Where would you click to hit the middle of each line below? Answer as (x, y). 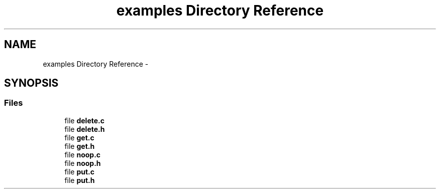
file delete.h (85, 129)
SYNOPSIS (31, 83)
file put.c (80, 171)
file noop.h (83, 163)
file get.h (80, 146)
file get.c (79, 137)
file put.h (80, 180)
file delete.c (84, 120)
